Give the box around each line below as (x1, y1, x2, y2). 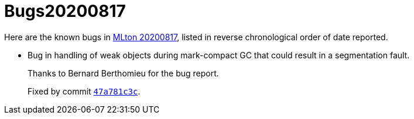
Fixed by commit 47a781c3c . (28, 86, 141, 96)
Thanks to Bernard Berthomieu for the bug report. (28, 68, 219, 78)
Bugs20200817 (4, 1, 126, 21)
